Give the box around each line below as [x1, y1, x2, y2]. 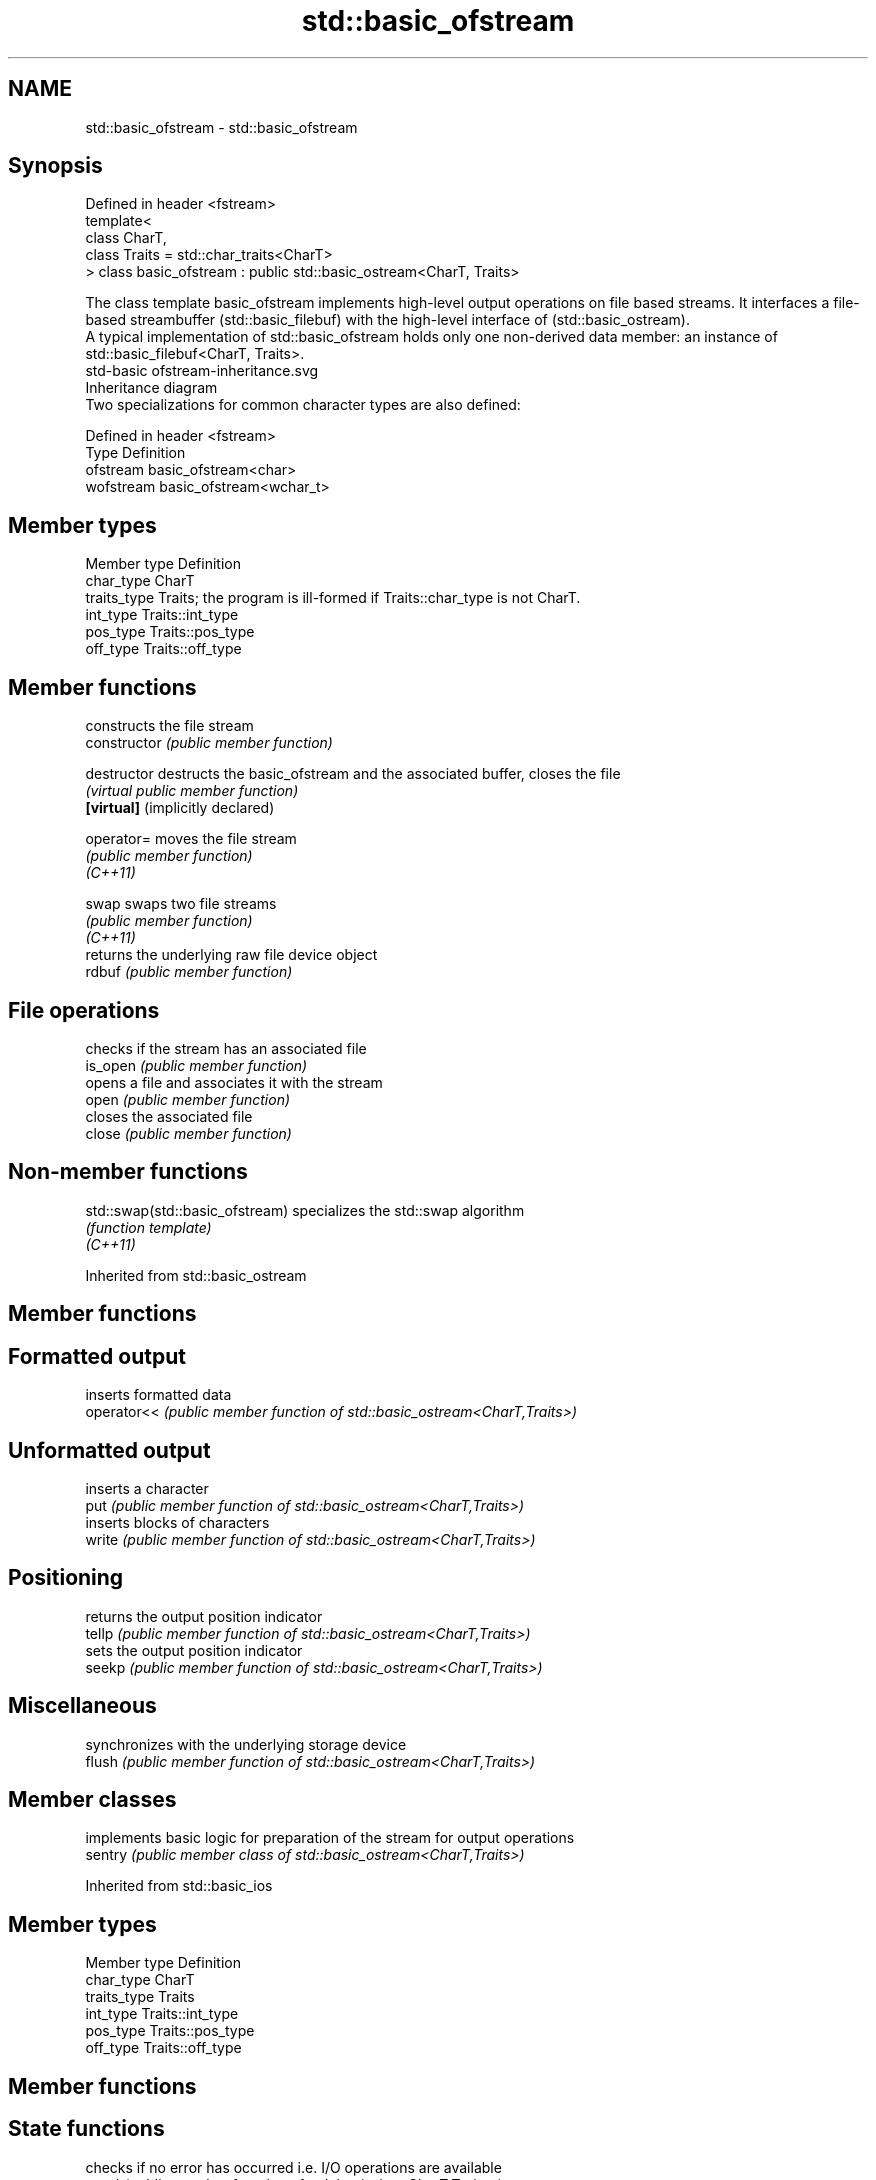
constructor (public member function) [85, 734, 333, 752]
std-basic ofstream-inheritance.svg [85, 362, 319, 380]
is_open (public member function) [85, 1056, 308, 1074]
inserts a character [85, 1479, 209, 1497]
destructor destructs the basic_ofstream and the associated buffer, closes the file [85, 765, 621, 783]
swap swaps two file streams [85, 895, 277, 913]
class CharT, [85, 229, 167, 247]
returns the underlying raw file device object [85, 946, 378, 964]
